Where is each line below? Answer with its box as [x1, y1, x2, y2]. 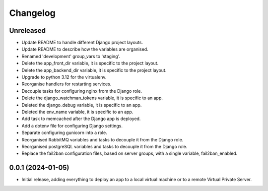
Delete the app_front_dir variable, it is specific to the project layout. [21, 60, 159, 66]
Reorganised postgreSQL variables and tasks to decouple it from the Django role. [21, 143, 188, 149]
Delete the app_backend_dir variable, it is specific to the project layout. [21, 67, 167, 73]
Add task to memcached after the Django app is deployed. [21, 116, 141, 122]
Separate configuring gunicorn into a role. [21, 129, 107, 136]
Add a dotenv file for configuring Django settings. [21, 123, 123, 128]
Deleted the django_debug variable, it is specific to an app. [21, 102, 142, 108]
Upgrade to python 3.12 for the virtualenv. [21, 74, 107, 80]
